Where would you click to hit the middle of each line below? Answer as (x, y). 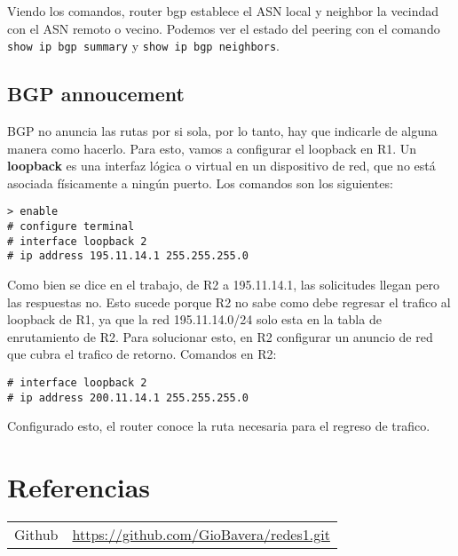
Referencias (79, 487)
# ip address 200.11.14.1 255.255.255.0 (128, 397)
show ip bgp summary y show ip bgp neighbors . (143, 46)
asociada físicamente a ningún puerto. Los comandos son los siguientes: (200, 183)
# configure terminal (71, 227)
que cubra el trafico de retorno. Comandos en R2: (142, 354)
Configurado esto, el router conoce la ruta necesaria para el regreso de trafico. (219, 426)
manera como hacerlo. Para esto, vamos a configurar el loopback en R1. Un (212, 148)
